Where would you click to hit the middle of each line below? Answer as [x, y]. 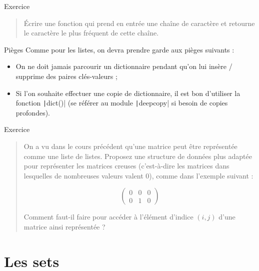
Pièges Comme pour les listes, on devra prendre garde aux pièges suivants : [119, 49]
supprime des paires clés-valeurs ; [66, 76]
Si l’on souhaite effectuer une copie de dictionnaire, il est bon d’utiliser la [128, 93]
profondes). [33, 112]
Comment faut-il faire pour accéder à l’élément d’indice [108, 217]
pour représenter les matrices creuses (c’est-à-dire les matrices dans [126, 166]
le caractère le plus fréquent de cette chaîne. [91, 33]
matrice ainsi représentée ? [64, 226]
